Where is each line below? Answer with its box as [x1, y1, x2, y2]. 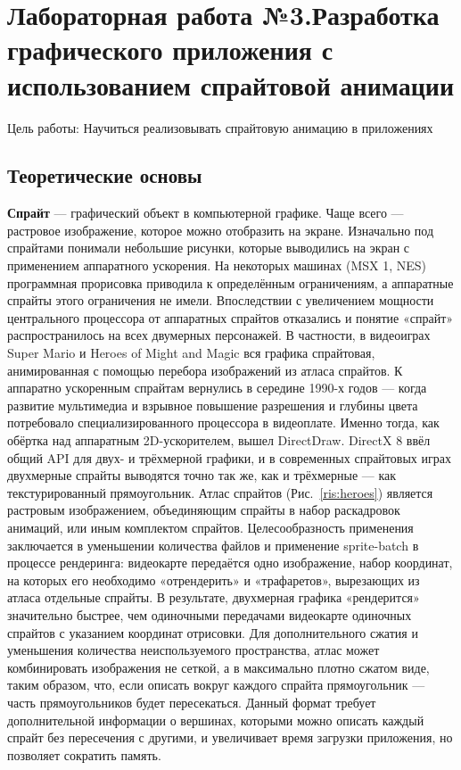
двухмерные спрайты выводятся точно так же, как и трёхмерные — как [7, 466, 397, 484]
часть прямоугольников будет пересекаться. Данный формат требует [7, 692, 376, 711]
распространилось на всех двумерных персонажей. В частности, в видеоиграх [7, 326, 431, 344]
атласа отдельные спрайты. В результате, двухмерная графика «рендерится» [7, 588, 420, 607]
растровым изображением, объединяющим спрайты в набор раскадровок [7, 501, 400, 519]
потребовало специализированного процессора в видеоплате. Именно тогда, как [7, 413, 440, 432]
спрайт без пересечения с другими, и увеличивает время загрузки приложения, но [7, 728, 453, 747]
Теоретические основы [7, 161, 202, 189]
